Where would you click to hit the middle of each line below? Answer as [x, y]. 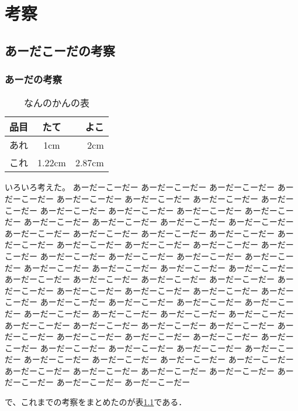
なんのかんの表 [56, 103]
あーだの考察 [34, 79]
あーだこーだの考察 [60, 50]
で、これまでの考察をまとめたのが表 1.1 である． [96, 402]
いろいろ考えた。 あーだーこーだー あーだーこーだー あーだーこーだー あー [149, 187]
